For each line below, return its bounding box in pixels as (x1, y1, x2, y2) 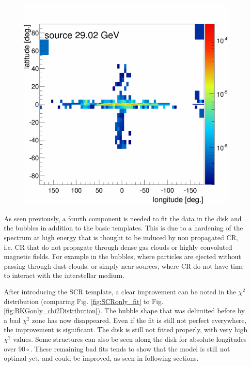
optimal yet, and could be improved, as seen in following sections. (4, 353, 199, 363)
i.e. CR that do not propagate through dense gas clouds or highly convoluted (4, 242, 233, 252)
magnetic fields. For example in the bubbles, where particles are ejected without (4, 251, 241, 261)
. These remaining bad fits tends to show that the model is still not (30, 343, 230, 353)
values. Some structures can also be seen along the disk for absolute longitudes (13, 334, 247, 344)
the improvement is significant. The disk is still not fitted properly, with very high (4, 324, 248, 335)
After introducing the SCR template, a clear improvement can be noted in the (4, 287, 236, 297)
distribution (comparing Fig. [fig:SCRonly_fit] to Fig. (4, 296, 164, 306)
